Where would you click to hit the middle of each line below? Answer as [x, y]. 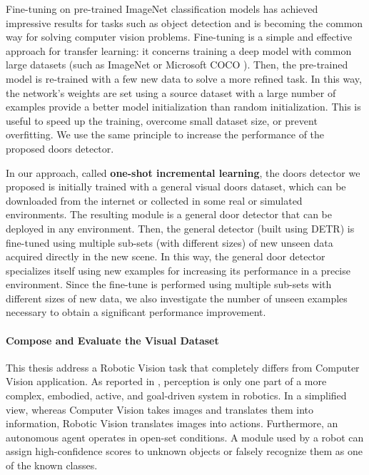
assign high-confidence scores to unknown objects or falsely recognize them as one [184, 451]
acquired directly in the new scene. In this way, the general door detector [166, 256]
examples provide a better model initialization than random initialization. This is [183, 107]
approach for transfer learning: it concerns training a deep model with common [179, 50]
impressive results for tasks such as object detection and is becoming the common [184, 22]
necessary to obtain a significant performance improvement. [136, 312]
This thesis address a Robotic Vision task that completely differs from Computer [183, 367]
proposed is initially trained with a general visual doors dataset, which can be [176, 187]
